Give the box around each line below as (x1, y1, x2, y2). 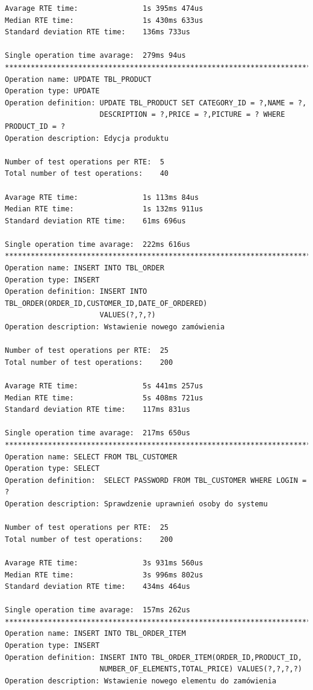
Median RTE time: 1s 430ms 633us (5, 16, 203, 25)
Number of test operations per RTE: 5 (5, 157, 164, 166)
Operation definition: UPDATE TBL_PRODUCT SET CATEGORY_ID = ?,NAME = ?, (5, 98, 307, 107)
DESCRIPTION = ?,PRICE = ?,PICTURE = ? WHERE (99, 110, 285, 119)
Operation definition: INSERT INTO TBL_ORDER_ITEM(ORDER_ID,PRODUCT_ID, (5, 653, 302, 662)
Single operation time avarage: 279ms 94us (5, 51, 186, 60)
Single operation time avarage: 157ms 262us (5, 606, 190, 615)
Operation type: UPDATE (5, 87, 100, 96)
